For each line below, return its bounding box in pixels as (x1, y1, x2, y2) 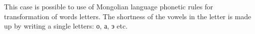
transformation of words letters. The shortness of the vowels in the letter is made (4, 11, 252, 21)
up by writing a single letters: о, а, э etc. (4, 21, 128, 31)
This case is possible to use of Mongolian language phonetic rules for (4, 1, 213, 11)
